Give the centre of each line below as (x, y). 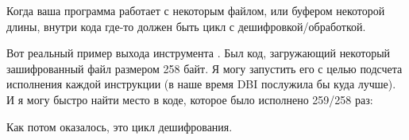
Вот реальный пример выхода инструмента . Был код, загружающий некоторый (199, 53)
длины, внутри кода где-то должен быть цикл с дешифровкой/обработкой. (186, 26)
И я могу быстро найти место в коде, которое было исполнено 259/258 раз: (190, 99)
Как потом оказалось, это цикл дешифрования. (120, 126)
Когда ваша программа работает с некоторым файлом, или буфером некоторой (196, 10)
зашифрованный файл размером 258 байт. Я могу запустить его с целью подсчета (204, 68)
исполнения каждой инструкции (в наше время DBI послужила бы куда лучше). (201, 84)
